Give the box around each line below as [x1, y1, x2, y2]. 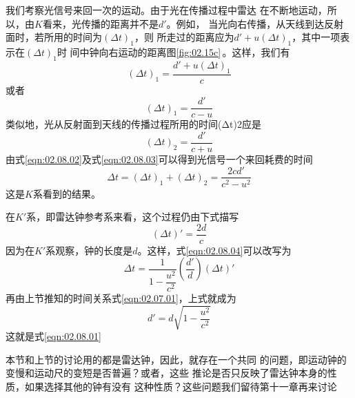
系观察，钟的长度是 [45, 243, 133, 257]
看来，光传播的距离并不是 [42, 16, 159, 30]
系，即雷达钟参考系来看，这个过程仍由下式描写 [26, 209, 239, 224]
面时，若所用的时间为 [6, 30, 102, 44]
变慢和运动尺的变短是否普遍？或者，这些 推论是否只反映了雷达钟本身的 [6, 366, 327, 380]
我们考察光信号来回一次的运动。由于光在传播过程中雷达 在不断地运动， [6, 3, 327, 17]
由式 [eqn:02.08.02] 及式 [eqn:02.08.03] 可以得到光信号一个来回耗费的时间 [6, 151, 313, 166]
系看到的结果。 [32, 186, 101, 200]
